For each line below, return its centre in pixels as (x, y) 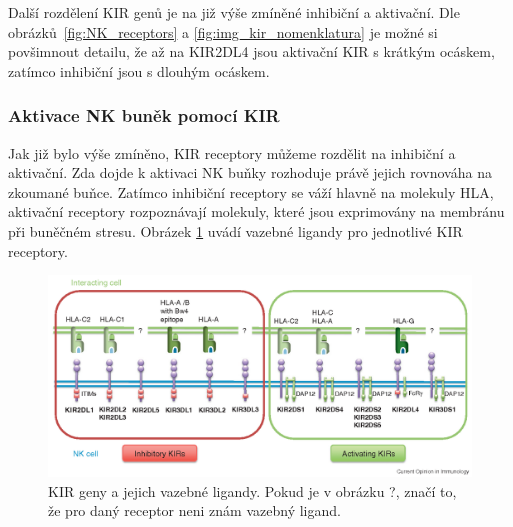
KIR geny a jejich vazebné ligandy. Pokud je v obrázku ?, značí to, (252, 490)
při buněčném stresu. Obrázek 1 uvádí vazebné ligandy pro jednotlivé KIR (235, 230)
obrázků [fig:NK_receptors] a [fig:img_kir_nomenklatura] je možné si (223, 31)
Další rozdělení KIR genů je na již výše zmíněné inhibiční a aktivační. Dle (234, 12)
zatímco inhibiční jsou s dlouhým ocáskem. (139, 70)
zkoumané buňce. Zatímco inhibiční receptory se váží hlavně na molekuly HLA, (251, 191)
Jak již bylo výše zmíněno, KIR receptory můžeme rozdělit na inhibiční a (232, 152)
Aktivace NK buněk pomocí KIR (144, 115)
